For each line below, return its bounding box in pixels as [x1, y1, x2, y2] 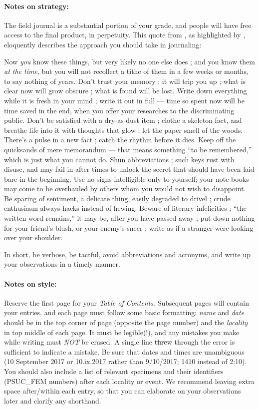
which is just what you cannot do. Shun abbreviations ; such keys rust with [4, 154, 235, 164]
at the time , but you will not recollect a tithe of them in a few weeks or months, [4, 66, 249, 76]
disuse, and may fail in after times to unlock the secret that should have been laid [4, 164, 255, 174]
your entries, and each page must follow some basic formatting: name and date [4, 307, 245, 318]
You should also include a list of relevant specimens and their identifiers [4, 366, 224, 376]
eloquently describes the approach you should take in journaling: [4, 39, 202, 49]
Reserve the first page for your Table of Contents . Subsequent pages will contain [4, 297, 249, 308]
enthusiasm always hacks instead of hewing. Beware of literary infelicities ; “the [4, 203, 247, 213]
